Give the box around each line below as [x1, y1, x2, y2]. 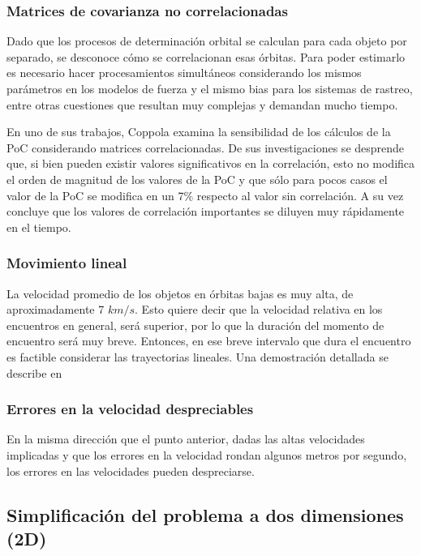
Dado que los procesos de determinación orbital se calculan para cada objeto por [6, 32, 407, 49]
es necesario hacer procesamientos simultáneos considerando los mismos [6, 64, 362, 81]
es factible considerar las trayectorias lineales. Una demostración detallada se [6, 348, 389, 365]
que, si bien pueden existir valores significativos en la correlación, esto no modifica [6, 155, 415, 172]
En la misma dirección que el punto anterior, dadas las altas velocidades [6, 430, 365, 447]
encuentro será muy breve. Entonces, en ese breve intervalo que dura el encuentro [6, 332, 411, 349]
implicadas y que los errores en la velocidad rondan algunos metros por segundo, [6, 446, 407, 463]
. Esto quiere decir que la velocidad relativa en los [135, 301, 383, 318]
